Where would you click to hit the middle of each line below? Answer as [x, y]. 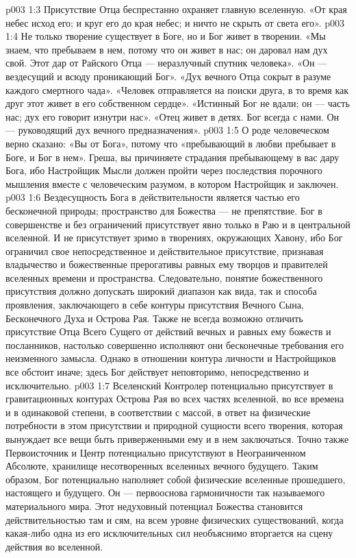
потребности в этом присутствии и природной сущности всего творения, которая [174, 425]
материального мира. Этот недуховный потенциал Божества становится [154, 506]
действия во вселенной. [54, 546]
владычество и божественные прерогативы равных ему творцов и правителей [167, 264]
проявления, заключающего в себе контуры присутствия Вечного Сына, [155, 305]
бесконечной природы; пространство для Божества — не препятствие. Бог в [164, 210]
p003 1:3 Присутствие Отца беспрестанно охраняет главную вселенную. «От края [176, 9]
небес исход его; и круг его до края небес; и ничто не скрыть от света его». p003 [175, 22]
